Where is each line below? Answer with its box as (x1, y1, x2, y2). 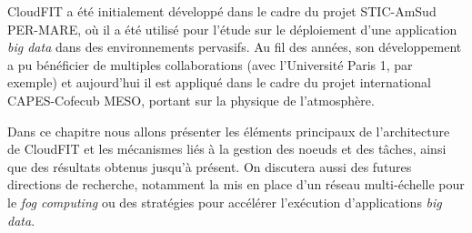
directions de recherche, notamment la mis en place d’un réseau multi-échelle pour (7, 175, 465, 194)
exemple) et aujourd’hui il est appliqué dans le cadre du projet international (7, 73, 431, 92)
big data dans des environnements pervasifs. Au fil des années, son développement (7, 37, 462, 56)
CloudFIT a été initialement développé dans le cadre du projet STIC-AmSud (7, 2, 437, 20)
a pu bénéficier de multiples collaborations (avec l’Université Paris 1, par (7, 55, 413, 74)
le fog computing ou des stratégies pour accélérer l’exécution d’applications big (7, 192, 442, 211)
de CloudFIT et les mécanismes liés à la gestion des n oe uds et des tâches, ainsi (7, 139, 447, 158)
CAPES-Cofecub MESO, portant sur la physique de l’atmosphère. (7, 90, 375, 109)
